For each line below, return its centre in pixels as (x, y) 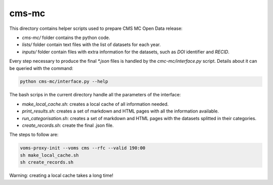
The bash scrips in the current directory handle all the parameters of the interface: (95, 95)
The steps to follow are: (34, 135)
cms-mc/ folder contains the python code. (66, 38)
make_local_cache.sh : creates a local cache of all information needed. (95, 104)
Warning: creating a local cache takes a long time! (61, 175)
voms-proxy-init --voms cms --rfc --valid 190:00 (83, 148)
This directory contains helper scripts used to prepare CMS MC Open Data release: (96, 28)
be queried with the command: (41, 68)
